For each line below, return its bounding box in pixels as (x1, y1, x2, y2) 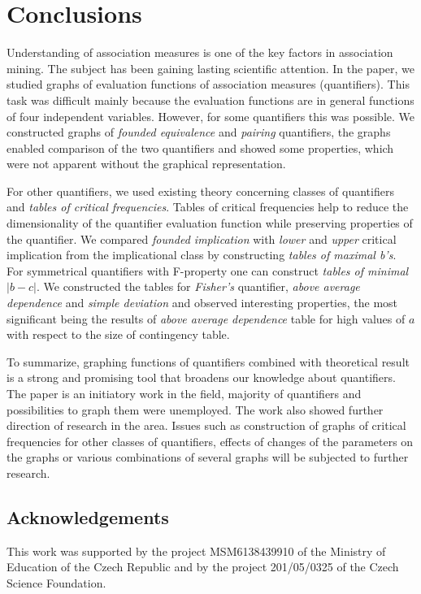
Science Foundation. (7, 574, 106, 591)
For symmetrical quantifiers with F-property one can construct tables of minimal (7, 262, 409, 279)
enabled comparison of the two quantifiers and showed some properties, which (7, 139, 394, 156)
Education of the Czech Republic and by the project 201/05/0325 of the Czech (7, 558, 399, 575)
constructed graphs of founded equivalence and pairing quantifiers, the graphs (7, 124, 391, 141)
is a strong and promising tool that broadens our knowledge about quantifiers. (7, 369, 396, 386)
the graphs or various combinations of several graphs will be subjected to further (7, 449, 409, 466)
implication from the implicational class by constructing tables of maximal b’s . (7, 246, 397, 263)
